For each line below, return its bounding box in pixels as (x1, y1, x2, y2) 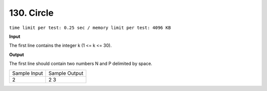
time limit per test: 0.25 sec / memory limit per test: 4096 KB (9, 25, 171, 30)
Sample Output (48, 69, 84, 76)
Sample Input (12, 69, 43, 76)
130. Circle (9, 7, 54, 18)
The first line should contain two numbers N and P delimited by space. (9, 61, 153, 66)
